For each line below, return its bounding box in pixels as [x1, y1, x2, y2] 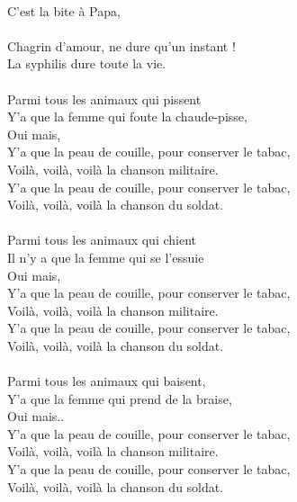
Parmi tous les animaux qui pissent [7, 89, 202, 108]
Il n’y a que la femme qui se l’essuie [7, 247, 204, 266]
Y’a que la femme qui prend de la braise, [7, 389, 232, 408]
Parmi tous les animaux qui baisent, [7, 372, 206, 390]
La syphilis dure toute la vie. [7, 54, 166, 73]
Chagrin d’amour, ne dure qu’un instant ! [7, 36, 236, 55]
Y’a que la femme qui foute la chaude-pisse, [7, 107, 247, 126]
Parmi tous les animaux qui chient [7, 230, 196, 249]
